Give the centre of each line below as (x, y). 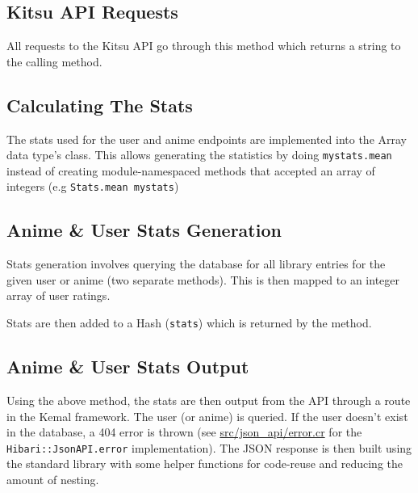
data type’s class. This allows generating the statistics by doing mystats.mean (199, 155)
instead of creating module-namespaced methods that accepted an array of (191, 170)
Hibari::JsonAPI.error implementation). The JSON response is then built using (209, 447)
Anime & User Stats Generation (144, 230)
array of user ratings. (59, 295)
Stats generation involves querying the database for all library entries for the (196, 264)
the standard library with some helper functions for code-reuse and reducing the (205, 464)
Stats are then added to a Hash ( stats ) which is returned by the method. (189, 323)
